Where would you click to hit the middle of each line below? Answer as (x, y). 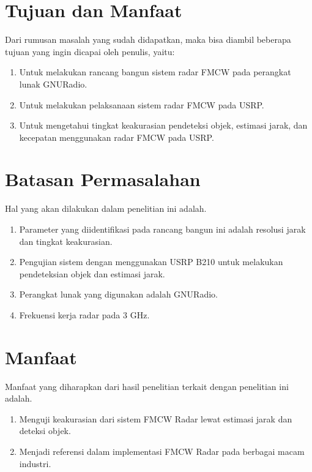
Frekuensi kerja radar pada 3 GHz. (84, 314)
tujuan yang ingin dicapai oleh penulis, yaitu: (90, 51)
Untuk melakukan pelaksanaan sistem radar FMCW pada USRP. (142, 104)
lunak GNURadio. (53, 84)
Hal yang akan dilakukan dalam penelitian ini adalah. (106, 208)
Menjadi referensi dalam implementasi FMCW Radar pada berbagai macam (162, 451)
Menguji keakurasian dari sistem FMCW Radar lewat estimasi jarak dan (156, 418)
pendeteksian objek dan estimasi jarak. (92, 273)
